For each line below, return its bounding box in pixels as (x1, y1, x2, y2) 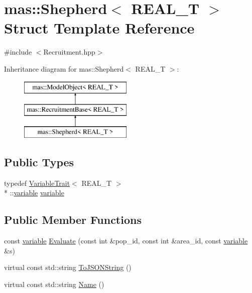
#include (4, 47, 32, 57)
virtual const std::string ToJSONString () (4, 262, 132, 272)
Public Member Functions (4, 212, 142, 227)
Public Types (4, 154, 74, 169)
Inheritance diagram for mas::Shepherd (4, 63, 124, 74)
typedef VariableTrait (4, 177, 70, 188)
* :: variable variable (4, 187, 64, 198)
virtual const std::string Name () (4, 278, 104, 289)
